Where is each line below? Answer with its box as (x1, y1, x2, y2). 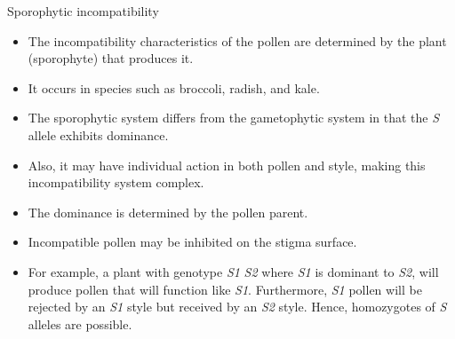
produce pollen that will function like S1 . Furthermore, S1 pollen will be (28, 280, 422, 298)
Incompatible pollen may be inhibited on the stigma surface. (28, 233, 357, 251)
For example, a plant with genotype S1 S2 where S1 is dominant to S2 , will (28, 262, 439, 280)
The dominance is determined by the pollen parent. (28, 202, 308, 221)
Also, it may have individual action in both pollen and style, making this (28, 155, 426, 174)
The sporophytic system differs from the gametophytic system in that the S (28, 108, 440, 127)
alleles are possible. (28, 314, 132, 333)
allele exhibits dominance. (28, 125, 169, 144)
